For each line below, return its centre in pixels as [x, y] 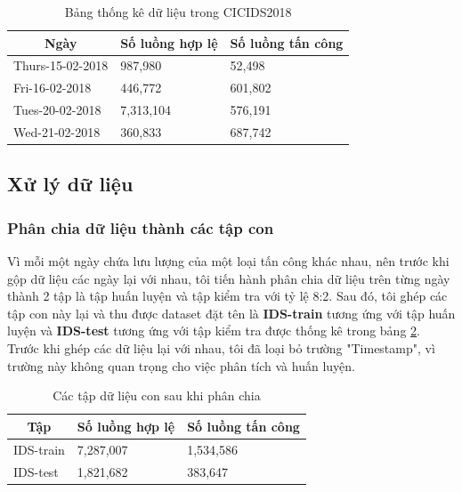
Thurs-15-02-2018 [61, 65]
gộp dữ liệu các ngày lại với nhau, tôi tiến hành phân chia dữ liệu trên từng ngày [229, 278]
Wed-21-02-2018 [57, 131]
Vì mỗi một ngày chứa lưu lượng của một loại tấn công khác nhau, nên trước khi [228, 261]
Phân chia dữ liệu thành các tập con [141, 227]
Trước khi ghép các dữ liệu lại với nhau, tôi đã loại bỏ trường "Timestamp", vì [221, 348]
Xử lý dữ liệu [70, 184]
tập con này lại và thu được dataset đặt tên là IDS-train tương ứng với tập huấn [231, 313]
